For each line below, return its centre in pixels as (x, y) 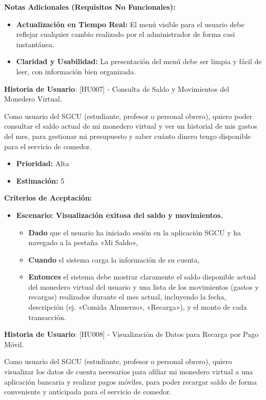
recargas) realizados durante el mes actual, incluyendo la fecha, (127, 297)
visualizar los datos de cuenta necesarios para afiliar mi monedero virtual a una (129, 372)
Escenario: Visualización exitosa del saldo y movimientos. (119, 215)
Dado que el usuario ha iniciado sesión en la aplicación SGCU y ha (135, 232)
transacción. (47, 317)
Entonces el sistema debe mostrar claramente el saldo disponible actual (142, 277)
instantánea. (35, 44)
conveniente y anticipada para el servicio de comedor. (88, 392)
